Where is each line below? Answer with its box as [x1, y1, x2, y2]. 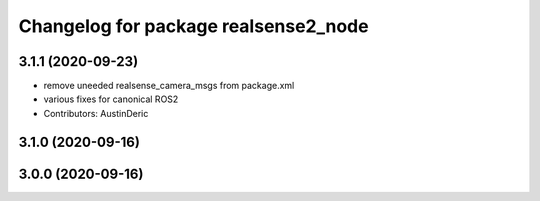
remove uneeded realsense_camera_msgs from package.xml [43, 80, 295, 92]
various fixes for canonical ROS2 [43, 93, 179, 105]
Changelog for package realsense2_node [18, 15, 369, 37]
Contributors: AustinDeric [43, 107, 149, 119]
